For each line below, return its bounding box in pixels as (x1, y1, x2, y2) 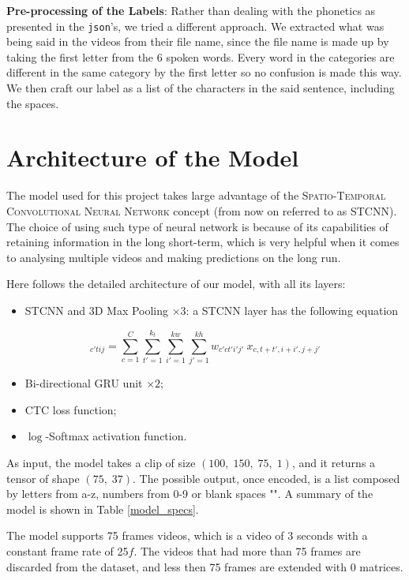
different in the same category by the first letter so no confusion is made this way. (6, 64, 402, 80)
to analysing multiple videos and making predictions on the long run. (6, 249, 341, 265)
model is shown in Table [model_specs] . (6, 500, 199, 517)
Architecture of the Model (6, 141, 299, 174)
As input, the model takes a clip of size (6, 455, 196, 471)
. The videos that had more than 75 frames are (133, 543, 361, 559)
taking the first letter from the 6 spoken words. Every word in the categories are (6, 48, 395, 65)
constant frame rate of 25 (6, 543, 129, 559)
